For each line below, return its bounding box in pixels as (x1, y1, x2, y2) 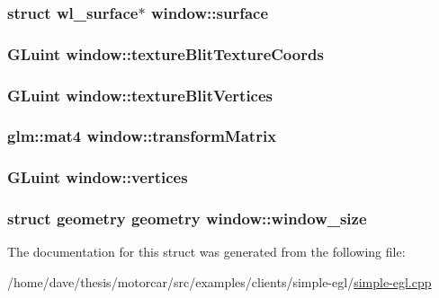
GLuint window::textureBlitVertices (7, 83, 273, 106)
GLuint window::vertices (7, 166, 188, 188)
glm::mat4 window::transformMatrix (7, 125, 277, 147)
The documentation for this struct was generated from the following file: (7, 242, 406, 261)
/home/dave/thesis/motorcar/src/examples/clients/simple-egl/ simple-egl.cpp (7, 273, 432, 292)
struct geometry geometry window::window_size (7, 207, 367, 230)
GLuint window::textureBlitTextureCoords (7, 42, 324, 65)
